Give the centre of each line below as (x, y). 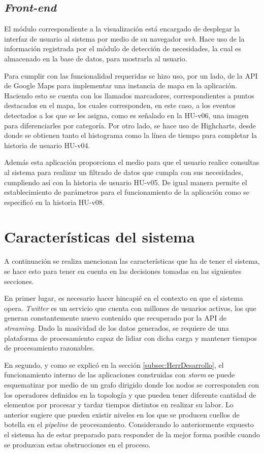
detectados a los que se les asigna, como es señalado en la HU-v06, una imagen (126, 115)
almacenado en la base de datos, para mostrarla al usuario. (96, 58)
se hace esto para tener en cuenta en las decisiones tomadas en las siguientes (123, 271)
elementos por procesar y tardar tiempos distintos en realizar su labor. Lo (119, 405)
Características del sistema (100, 237)
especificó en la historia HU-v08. (54, 202)
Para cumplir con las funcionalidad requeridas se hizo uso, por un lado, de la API (131, 75)
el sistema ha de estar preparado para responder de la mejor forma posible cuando (132, 434)
